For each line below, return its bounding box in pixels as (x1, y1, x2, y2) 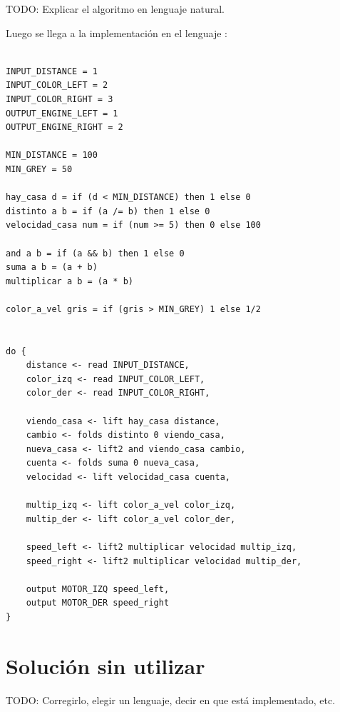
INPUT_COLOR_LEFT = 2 (6, 80, 108, 91)
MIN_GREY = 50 (6, 164, 73, 174)
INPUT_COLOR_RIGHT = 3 (6, 94, 113, 104)
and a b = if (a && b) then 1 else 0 (6, 248, 185, 259)
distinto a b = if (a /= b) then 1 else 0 (6, 206, 210, 216)
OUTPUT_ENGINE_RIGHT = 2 (6, 122, 123, 133)
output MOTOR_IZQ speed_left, (26, 583, 170, 594)
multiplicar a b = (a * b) (6, 276, 133, 286)
